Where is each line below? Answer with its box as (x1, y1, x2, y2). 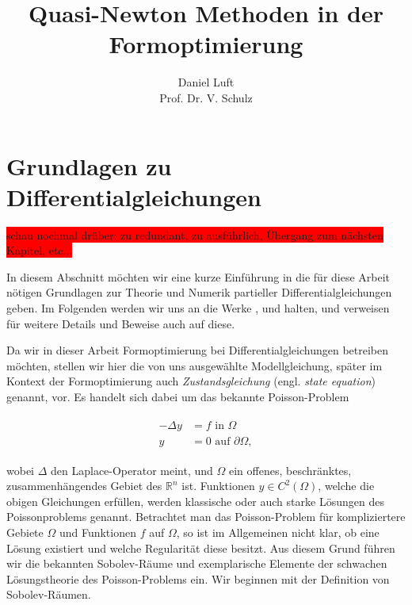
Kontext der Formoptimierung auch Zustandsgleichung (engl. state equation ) (6, 373, 376, 389)
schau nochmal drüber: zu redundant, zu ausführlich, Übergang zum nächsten (6, 226, 383, 243)
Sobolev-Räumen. (6, 586, 91, 603)
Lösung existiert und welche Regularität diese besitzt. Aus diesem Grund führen (6, 539, 395, 556)
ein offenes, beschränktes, (228, 461, 352, 478)
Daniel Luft (177, 74, 235, 90)
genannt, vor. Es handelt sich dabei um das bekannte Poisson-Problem (6, 388, 349, 404)
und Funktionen (59, 524, 136, 541)
